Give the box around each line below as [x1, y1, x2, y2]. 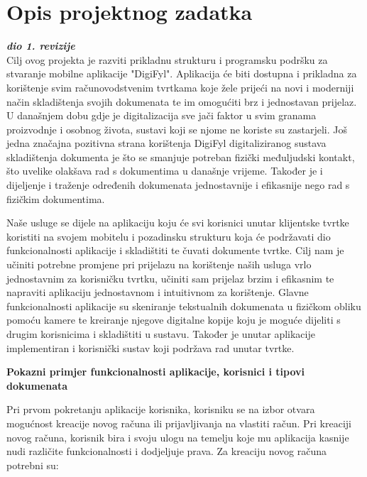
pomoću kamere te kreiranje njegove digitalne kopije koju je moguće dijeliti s [6, 312, 341, 327]
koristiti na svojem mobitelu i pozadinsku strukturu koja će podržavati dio [6, 229, 331, 243]
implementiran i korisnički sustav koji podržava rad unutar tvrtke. [6, 340, 295, 355]
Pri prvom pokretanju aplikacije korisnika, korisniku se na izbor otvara [6, 402, 315, 417]
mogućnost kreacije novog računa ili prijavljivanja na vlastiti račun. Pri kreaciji [6, 415, 351, 430]
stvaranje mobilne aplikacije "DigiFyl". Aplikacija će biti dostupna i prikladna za [6, 66, 357, 81]
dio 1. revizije [6, 38, 75, 53]
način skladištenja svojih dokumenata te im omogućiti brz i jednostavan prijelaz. [6, 94, 357, 109]
